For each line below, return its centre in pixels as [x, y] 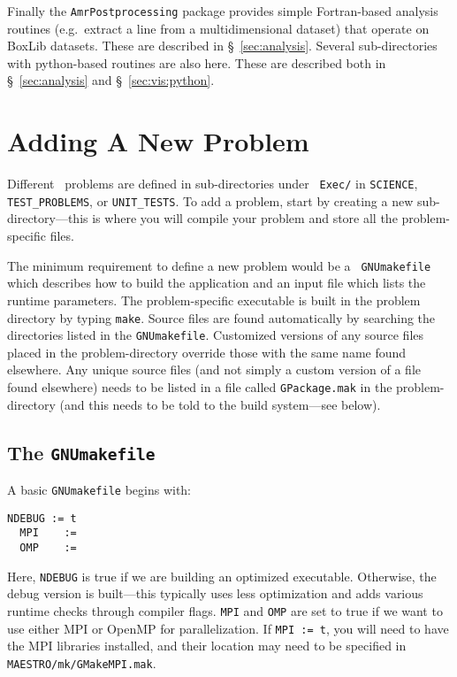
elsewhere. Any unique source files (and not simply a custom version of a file [214, 369]
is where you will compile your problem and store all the [245, 218]
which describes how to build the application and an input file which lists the [217, 283]
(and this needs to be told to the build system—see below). [220, 404]
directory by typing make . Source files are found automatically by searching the [221, 317]
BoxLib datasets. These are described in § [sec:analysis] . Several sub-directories [222, 46]
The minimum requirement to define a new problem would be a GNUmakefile [219, 265]
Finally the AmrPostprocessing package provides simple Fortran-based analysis [223, 11]
